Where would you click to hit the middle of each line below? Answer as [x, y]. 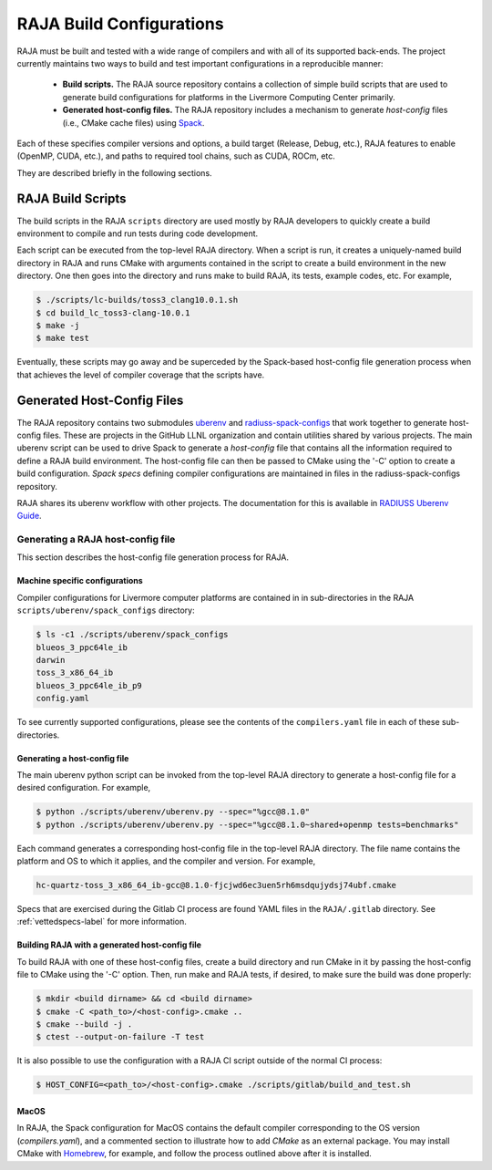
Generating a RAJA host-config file [96, 540]
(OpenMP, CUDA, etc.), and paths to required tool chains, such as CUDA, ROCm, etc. [176, 156]
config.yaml [63, 699]
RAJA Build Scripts [72, 199]
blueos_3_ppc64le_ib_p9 [89, 685]
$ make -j [58, 325]
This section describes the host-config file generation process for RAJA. [153, 557]
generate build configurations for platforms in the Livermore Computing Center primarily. [229, 97]
